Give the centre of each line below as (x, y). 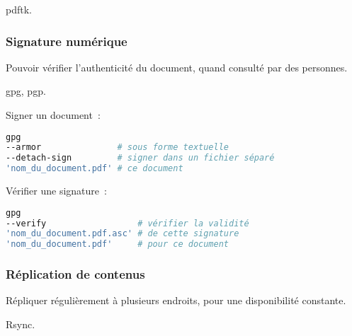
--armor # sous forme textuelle (118, 147)
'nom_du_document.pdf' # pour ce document (117, 244)
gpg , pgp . (26, 91)
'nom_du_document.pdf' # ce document (95, 169)
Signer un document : (53, 115)
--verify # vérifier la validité (127, 223)
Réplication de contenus (75, 274)
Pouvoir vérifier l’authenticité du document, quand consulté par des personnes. (177, 67)
